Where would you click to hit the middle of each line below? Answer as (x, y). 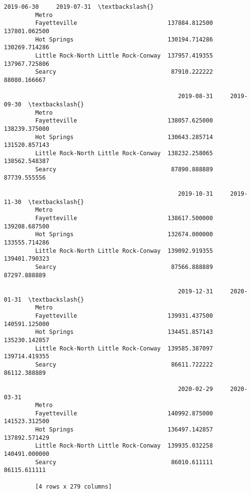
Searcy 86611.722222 (124, 364)
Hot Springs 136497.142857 (124, 430)
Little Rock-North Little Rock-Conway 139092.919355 (124, 251)
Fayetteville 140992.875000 (124, 413)
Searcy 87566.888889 (124, 267)
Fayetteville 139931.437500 (124, 316)
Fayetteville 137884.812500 (124, 23)
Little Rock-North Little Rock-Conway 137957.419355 (124, 55)
